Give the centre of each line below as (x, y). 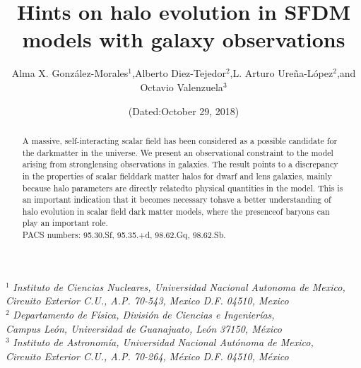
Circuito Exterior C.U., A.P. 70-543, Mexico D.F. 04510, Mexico (147, 301)
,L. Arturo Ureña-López (282, 73)
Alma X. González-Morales (70, 73)
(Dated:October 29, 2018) (184, 111)
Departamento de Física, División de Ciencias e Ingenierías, (144, 314)
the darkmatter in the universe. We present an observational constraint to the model (178, 152)
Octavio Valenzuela (182, 87)
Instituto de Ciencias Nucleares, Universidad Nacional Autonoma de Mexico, (179, 286)
